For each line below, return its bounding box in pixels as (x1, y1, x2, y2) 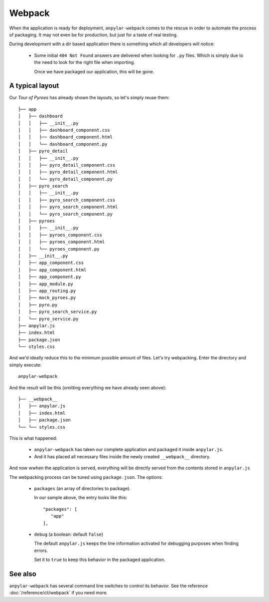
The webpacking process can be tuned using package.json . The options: (9, 474, 163, 480)
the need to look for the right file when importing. (34, 59, 135, 65)
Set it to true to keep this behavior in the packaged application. (34, 557, 165, 563)
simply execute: (9, 362, 42, 368)
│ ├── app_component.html (18, 267, 87, 273)
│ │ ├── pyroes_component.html (18, 239, 105, 245)
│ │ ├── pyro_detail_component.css (18, 162, 116, 168)
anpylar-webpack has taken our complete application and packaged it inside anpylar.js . (34, 447, 224, 453)
